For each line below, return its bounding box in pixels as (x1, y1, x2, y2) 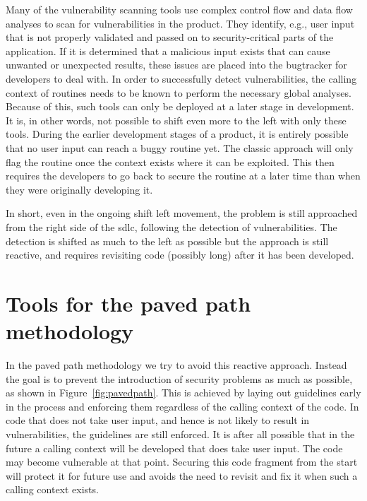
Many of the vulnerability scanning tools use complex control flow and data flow (6, 2, 353, 16)
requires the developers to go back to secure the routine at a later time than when (6, 168, 361, 183)
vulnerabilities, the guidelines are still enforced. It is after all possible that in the (6, 426, 355, 441)
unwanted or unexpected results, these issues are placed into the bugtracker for (6, 57, 347, 72)
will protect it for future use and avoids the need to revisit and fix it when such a (6, 468, 358, 483)
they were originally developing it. (6, 182, 153, 196)
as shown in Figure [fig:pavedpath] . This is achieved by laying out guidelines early (6, 385, 361, 400)
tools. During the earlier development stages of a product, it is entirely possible (6, 126, 349, 141)
